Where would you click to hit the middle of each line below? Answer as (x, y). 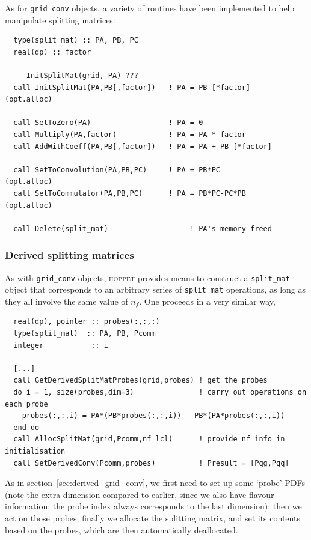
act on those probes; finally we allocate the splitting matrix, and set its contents (152, 517)
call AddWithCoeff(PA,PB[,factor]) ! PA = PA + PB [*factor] (143, 146)
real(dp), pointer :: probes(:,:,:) (87, 322)
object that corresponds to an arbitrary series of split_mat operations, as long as (155, 289)
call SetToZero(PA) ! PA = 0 (108, 123)
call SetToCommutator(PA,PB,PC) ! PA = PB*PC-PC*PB (130, 193)
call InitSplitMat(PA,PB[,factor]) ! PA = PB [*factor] (132, 87)
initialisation (35, 451)
